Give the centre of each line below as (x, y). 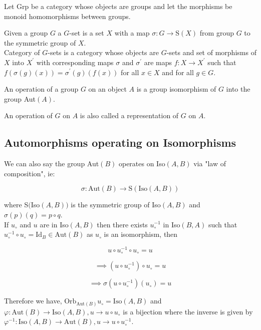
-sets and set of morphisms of (211, 52)
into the (238, 89)
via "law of (210, 163)
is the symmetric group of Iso (116, 205)
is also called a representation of (129, 115)
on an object (107, 89)
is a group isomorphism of (176, 89)
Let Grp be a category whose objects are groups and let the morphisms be (118, 6)
